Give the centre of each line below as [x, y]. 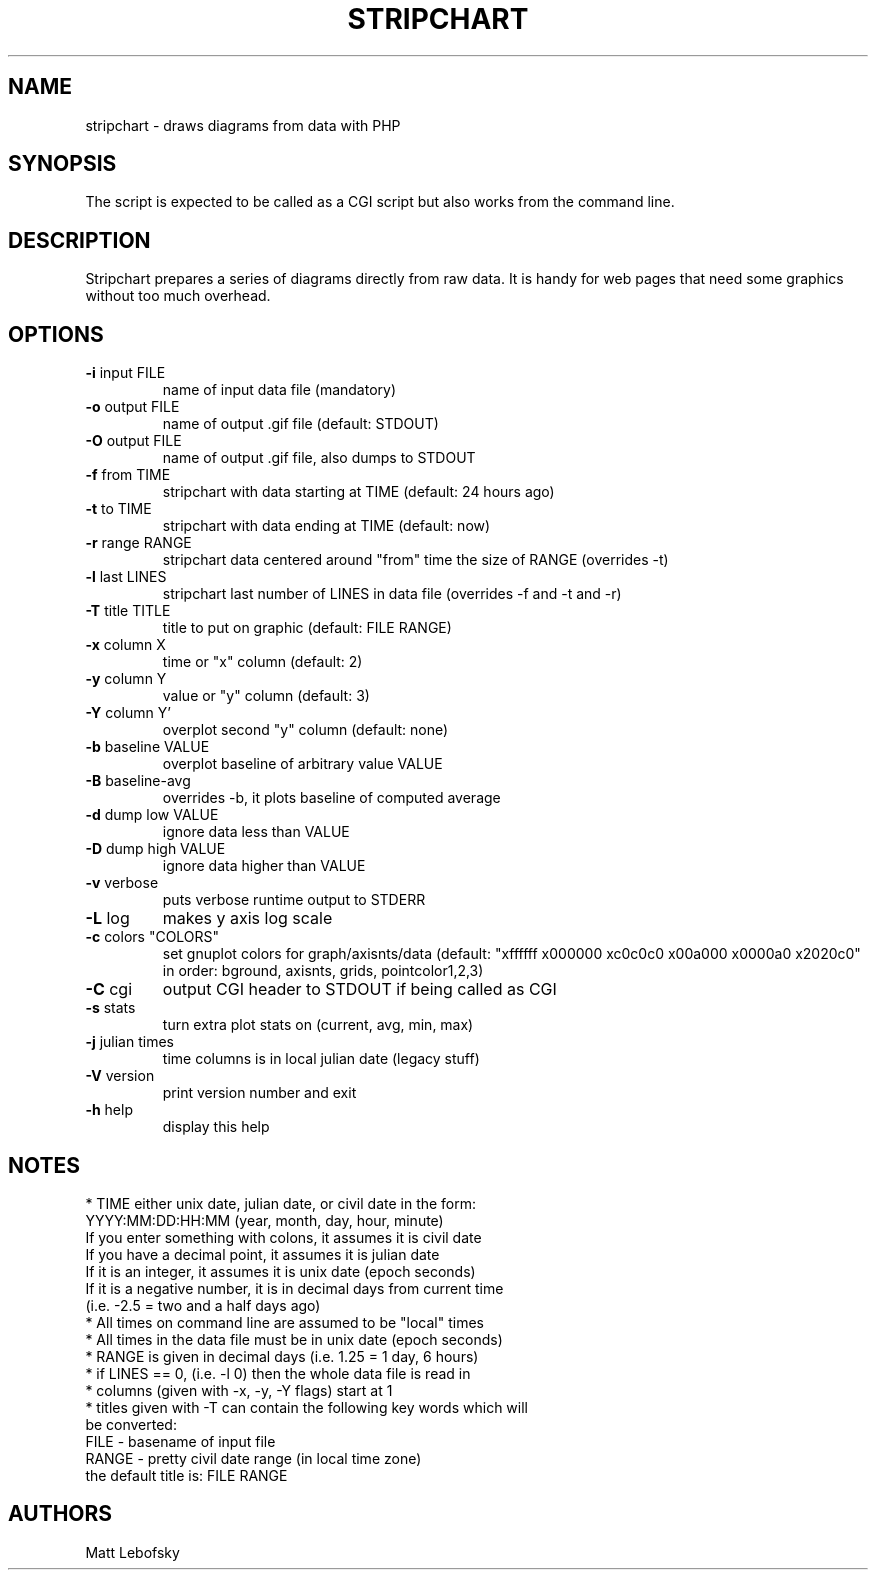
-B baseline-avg [138, 781]
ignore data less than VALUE [256, 832]
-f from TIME [128, 475]
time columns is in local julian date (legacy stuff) [321, 1059]
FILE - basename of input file [180, 1441]
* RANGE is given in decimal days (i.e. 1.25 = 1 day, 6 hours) [282, 1356]
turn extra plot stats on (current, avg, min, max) [318, 1025]
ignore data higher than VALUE [264, 866]
